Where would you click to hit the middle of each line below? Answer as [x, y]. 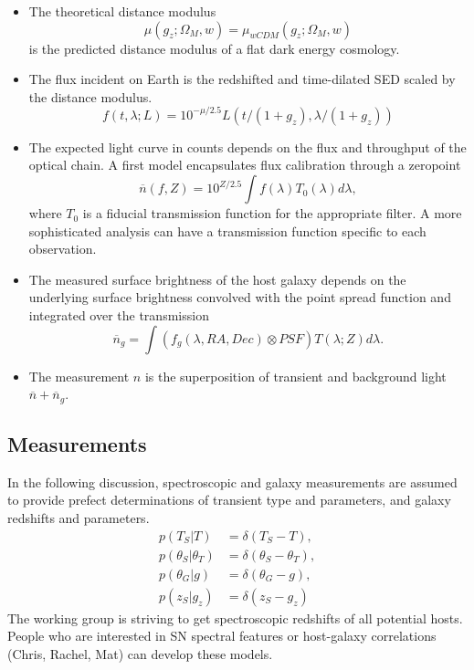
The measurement [79, 376]
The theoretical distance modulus [122, 11]
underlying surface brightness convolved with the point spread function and [240, 297]
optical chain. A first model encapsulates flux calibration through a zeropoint [245, 165]
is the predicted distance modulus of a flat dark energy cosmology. [214, 48]
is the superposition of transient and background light [295, 376]
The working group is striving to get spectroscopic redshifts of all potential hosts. [235, 618]
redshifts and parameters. [79, 518]
